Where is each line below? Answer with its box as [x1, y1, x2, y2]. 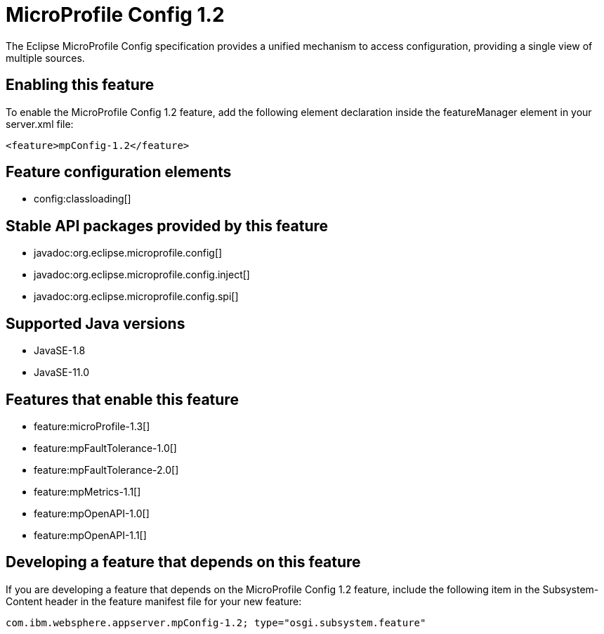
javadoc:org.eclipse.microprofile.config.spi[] [34, 290, 239, 303]
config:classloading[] [34, 193, 131, 205]
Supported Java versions [6, 314, 185, 332]
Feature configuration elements [6, 163, 232, 181]
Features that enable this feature [6, 390, 239, 408]
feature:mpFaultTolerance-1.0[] [34, 441, 177, 454]
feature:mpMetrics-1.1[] [34, 485, 141, 498]
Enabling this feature [6, 76, 155, 94]
